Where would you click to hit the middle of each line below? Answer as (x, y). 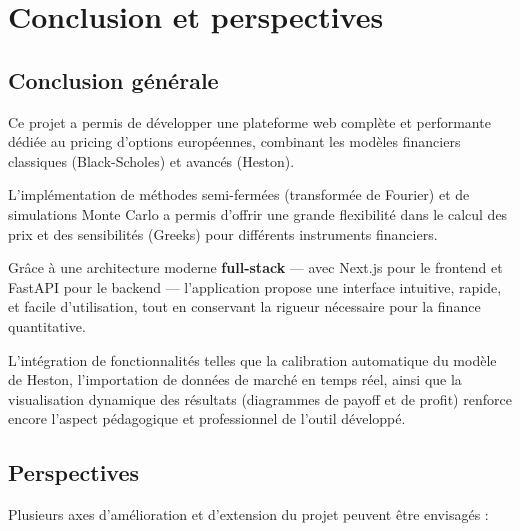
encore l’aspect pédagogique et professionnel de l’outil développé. (207, 418)
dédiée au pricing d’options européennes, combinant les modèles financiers (234, 141)
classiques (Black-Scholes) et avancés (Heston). (151, 160)
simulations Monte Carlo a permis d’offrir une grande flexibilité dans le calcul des (258, 213)
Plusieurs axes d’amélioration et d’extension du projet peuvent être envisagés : (248, 514)
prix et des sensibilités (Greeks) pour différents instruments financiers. (223, 233)
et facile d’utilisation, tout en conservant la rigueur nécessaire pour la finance (244, 306)
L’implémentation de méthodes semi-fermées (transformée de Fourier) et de (239, 194)
